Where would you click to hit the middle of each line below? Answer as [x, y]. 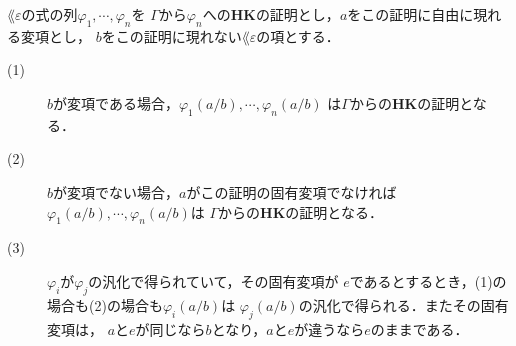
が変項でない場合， [116, 191]
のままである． [419, 328]
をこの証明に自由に [410, 14]
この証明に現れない [178, 35]
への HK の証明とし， [271, 14]
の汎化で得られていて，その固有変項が [213, 280]
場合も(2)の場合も [105, 304]
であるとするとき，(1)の [428, 280]
